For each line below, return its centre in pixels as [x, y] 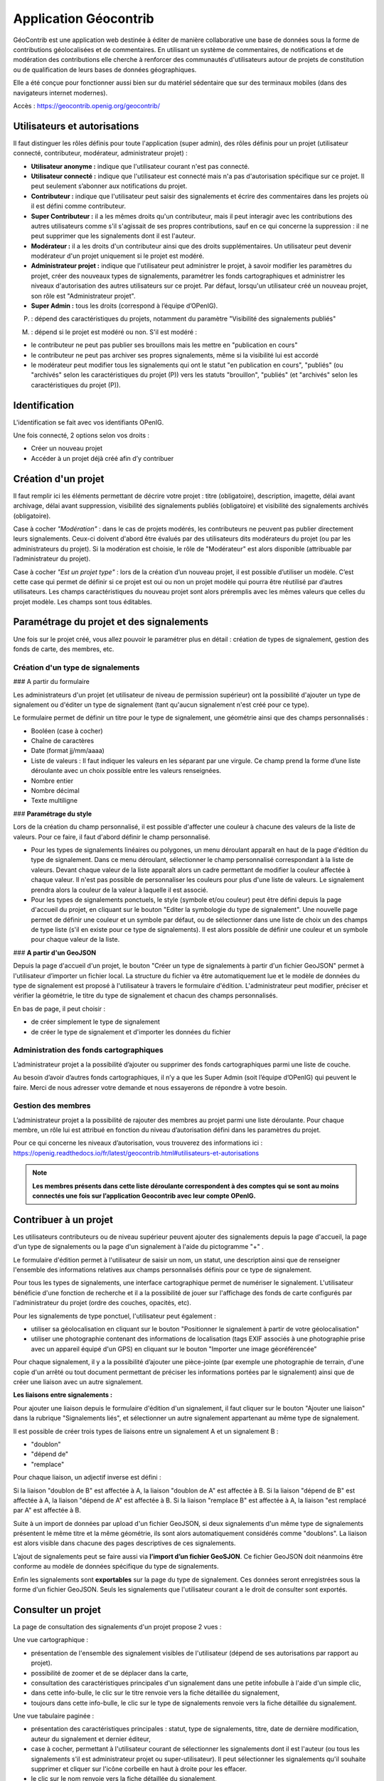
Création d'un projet [59, 478]
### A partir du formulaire [52, 682]
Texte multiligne [54, 801]
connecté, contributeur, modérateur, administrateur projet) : [100, 153]
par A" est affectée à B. [47, 1510]
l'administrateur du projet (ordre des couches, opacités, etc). [102, 1303]
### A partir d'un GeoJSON [54, 952]
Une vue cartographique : [51, 1640]
